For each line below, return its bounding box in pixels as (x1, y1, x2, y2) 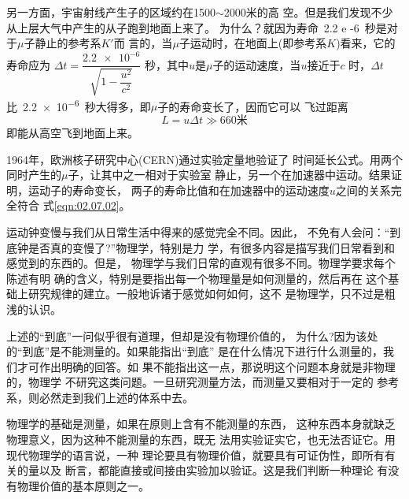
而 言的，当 (113, 35, 173, 51)
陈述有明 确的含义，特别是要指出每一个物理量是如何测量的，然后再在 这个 (6, 270, 389, 286)
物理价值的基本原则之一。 (17, 477, 149, 493)
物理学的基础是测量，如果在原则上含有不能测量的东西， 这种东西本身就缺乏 (6, 415, 396, 432)
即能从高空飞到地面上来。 (6, 124, 138, 140)
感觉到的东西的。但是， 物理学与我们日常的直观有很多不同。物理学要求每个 (6, 255, 396, 271)
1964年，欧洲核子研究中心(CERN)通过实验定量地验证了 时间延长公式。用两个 (6, 151, 403, 167)
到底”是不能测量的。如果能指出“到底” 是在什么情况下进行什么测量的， (22, 343, 384, 359)
